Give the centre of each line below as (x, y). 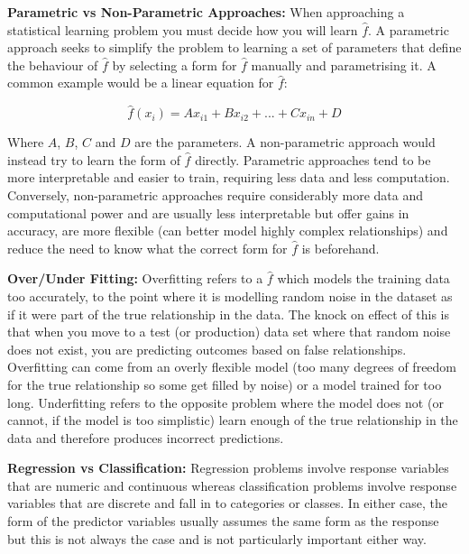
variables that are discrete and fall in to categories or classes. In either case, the (227, 503)
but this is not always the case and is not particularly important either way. (217, 538)
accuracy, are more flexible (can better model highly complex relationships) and (228, 231)
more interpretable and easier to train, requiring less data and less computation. (229, 177)
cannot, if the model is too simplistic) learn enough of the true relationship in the (233, 420)
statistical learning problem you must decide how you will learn (183, 29)
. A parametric (409, 29)
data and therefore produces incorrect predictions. (146, 437)
